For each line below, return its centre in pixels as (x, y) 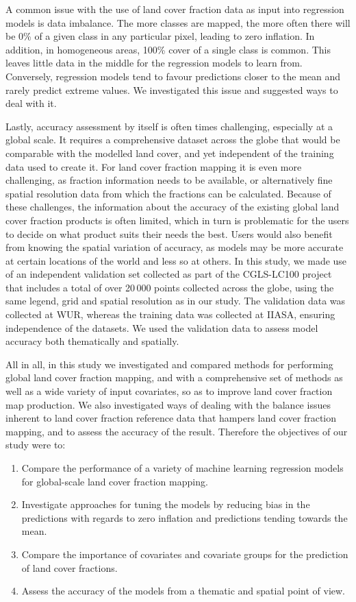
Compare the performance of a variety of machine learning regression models (182, 468)
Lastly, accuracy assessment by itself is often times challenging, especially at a (169, 126)
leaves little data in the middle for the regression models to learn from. (154, 63)
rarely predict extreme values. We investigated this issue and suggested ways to (172, 89)
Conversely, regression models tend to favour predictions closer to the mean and (173, 76)
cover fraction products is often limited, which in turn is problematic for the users (177, 220)
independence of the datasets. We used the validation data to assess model (162, 327)
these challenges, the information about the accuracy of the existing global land (173, 207)
